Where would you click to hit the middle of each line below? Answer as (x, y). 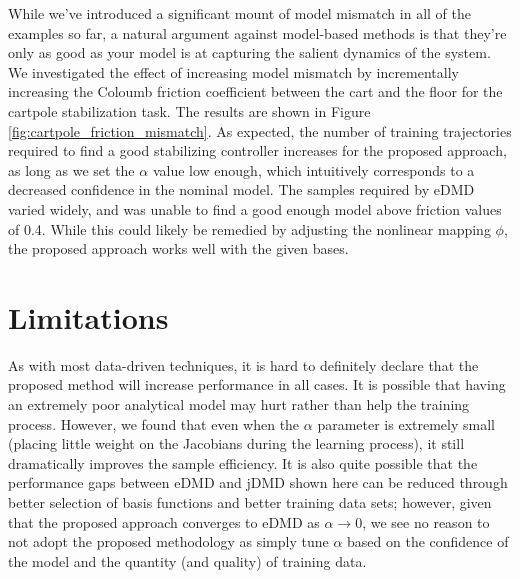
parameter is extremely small (406, 423)
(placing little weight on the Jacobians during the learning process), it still (236, 443)
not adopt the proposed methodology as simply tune (168, 541)
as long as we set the (71, 169)
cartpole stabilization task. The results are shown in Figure (189, 110)
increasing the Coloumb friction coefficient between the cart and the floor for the (255, 91)
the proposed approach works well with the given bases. (178, 248)
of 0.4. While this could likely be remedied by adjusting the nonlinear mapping (249, 228)
